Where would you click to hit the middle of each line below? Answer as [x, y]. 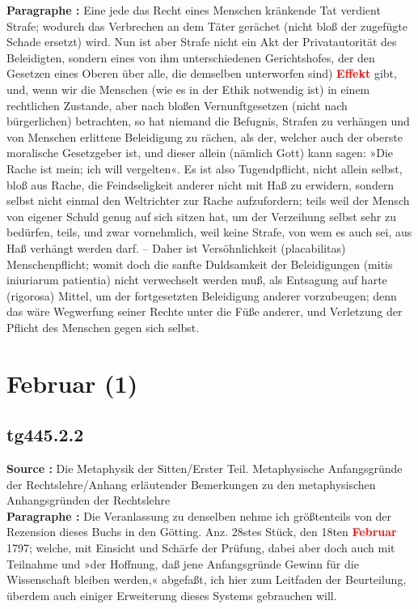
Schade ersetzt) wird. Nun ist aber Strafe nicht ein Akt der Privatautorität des [202, 42]
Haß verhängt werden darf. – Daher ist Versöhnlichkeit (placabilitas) [176, 247]
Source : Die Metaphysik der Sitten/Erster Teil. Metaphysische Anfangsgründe [205, 468]
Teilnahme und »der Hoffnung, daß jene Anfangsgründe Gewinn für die [183, 563]
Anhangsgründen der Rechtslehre [89, 500]
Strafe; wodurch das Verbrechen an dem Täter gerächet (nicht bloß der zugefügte [207, 26]
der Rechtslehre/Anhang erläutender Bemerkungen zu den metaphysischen [191, 484]
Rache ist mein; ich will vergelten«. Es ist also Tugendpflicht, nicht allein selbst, [205, 168]
